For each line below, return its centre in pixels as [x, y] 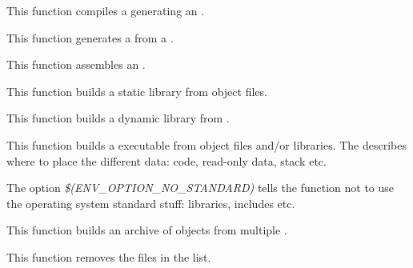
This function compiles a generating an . [106, 10]
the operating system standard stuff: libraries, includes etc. [151, 203]
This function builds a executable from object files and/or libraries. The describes [207, 144]
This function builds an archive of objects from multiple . [147, 230]
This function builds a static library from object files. [137, 91]
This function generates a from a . [90, 37]
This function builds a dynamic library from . [118, 118]
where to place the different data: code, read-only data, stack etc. [166, 160]
